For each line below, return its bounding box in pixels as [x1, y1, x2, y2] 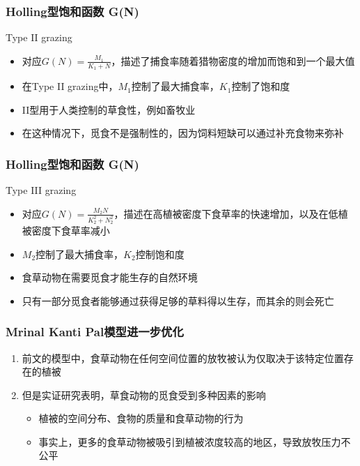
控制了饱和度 [231, 79, 290, 93]
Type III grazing [6, 183, 77, 197]
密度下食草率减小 [31, 223, 110, 237]
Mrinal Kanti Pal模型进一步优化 [6, 323, 184, 340]
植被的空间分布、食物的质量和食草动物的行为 [38, 411, 244, 426]
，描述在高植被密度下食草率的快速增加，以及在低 [114, 206, 338, 220]
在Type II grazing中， [22, 79, 118, 93]
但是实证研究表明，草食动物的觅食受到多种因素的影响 [22, 387, 266, 402]
